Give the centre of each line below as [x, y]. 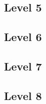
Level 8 [23, 95]
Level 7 [23, 66]
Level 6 [23, 37]
